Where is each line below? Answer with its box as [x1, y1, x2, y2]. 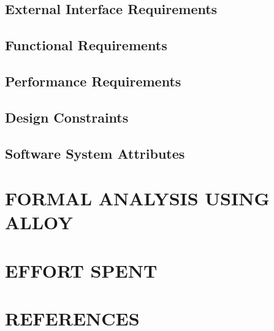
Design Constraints [5, 107, 129, 126]
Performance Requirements [5, 71, 181, 90]
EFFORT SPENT [5, 257, 158, 283]
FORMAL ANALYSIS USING [5, 186, 270, 211]
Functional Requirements [5, 36, 167, 55]
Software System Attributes [5, 143, 185, 162]
